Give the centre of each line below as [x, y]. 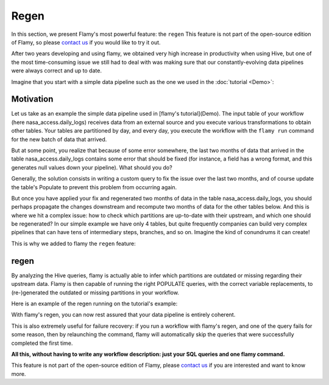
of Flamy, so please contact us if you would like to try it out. [86, 42]
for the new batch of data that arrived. [59, 139]
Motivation [32, 99]
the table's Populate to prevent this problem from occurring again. [94, 187]
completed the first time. [42, 343]
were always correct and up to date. [56, 71]
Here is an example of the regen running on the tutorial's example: [94, 303]
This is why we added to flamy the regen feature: [74, 243]
